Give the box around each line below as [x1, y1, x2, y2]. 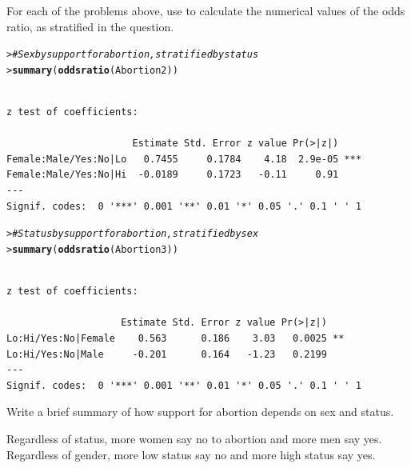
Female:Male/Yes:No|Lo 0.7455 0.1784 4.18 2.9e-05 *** [6, 153, 361, 165]
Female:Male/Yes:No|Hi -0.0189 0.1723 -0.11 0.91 [6, 169, 339, 181]
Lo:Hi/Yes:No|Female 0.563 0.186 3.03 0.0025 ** [6, 332, 345, 344]
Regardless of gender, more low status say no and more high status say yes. [6, 446, 376, 462]
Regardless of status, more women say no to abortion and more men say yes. [6, 430, 382, 446]
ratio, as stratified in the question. [6, 18, 174, 34]
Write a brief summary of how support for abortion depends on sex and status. [6, 403, 394, 420]
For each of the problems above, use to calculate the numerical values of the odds [6, 2, 405, 18]
